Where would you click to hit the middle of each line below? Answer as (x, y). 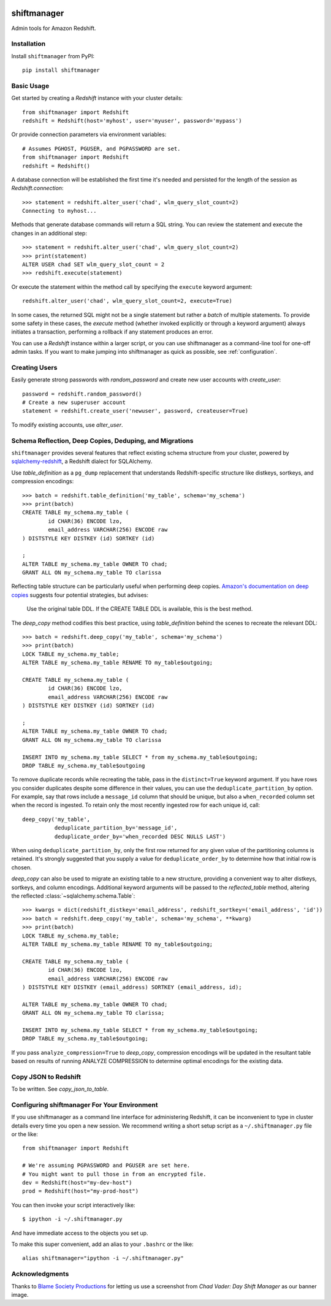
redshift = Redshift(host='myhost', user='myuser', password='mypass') (132, 120)
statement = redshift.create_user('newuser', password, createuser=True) (135, 411)
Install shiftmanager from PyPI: (53, 56)
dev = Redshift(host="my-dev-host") (77, 1183)
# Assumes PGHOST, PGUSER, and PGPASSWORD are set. (101, 148)
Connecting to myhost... (59, 211)
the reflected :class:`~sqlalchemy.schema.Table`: (73, 896)
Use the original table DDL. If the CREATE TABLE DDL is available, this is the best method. (140, 609)
